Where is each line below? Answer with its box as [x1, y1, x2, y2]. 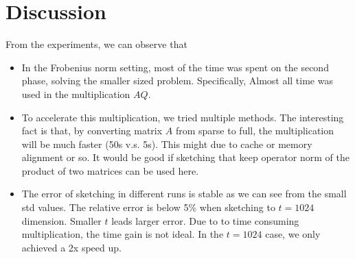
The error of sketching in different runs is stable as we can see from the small [21, 186, 347, 201]
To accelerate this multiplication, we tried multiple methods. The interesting [21, 110, 344, 124]
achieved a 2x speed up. [21, 240, 122, 254]
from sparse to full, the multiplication [175, 123, 334, 138]
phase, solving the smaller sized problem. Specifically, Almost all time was [21, 73, 333, 88]
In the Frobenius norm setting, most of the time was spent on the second [21, 60, 329, 74]
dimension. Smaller [21, 213, 102, 227]
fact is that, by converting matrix [21, 123, 163, 138]
